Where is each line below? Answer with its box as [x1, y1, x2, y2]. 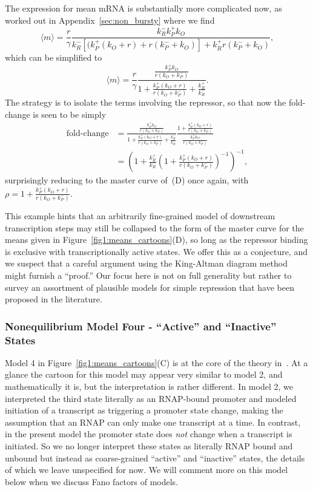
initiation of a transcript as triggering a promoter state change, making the [5, 404, 283, 417]
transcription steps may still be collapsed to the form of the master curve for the [5, 221, 304, 234]
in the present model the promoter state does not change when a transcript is [5, 427, 292, 440]
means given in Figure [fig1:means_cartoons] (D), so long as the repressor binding [5, 233, 308, 246]
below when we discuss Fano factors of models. [5, 475, 179, 488]
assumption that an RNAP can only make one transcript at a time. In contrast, [5, 415, 301, 428]
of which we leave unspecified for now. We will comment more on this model [5, 463, 288, 476]
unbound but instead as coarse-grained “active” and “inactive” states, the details [5, 451, 305, 464]
